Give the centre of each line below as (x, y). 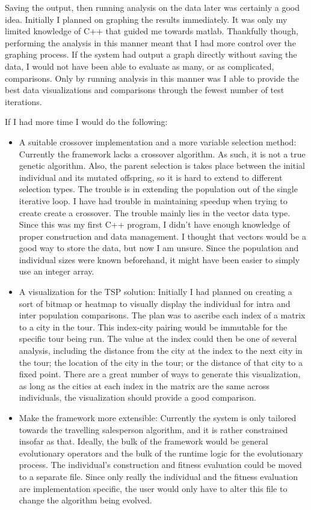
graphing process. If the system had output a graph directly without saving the (151, 54)
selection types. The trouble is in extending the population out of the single (158, 189)
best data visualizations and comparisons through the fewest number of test (145, 90)
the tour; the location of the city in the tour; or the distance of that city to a (161, 362)
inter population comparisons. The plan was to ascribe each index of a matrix (162, 315)
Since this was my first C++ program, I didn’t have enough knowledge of (154, 224)
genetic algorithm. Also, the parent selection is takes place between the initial (162, 165)
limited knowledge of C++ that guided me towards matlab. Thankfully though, (152, 31)
